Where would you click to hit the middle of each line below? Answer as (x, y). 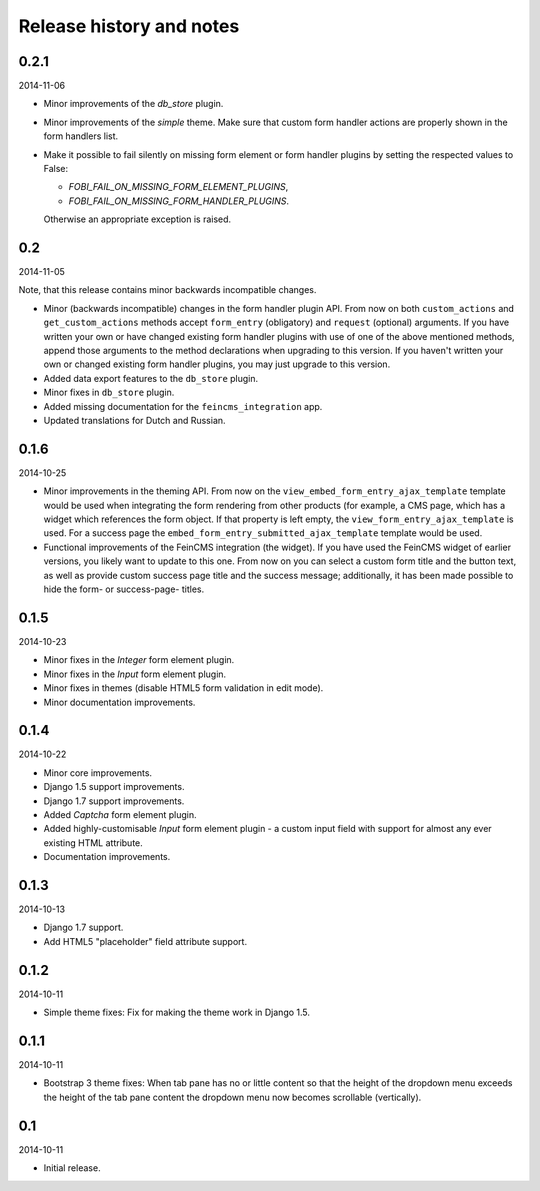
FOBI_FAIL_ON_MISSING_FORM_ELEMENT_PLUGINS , (178, 187)
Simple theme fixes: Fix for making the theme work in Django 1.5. (176, 1012)
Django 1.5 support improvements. (114, 787)
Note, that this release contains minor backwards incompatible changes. (167, 290)
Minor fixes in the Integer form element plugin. (139, 660)
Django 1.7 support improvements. (114, 801)
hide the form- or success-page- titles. (124, 589)
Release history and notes (129, 26)
